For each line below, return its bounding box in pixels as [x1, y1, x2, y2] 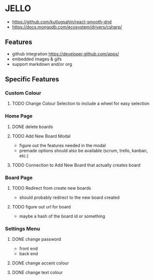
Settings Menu [5, 225, 40, 232]
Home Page [5, 113, 33, 119]
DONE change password [12, 236, 61, 242]
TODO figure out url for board [12, 204, 71, 210]
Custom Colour [5, 90, 42, 97]
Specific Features [5, 75, 59, 84]
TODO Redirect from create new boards [12, 185, 91, 191]
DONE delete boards [12, 124, 53, 130]
